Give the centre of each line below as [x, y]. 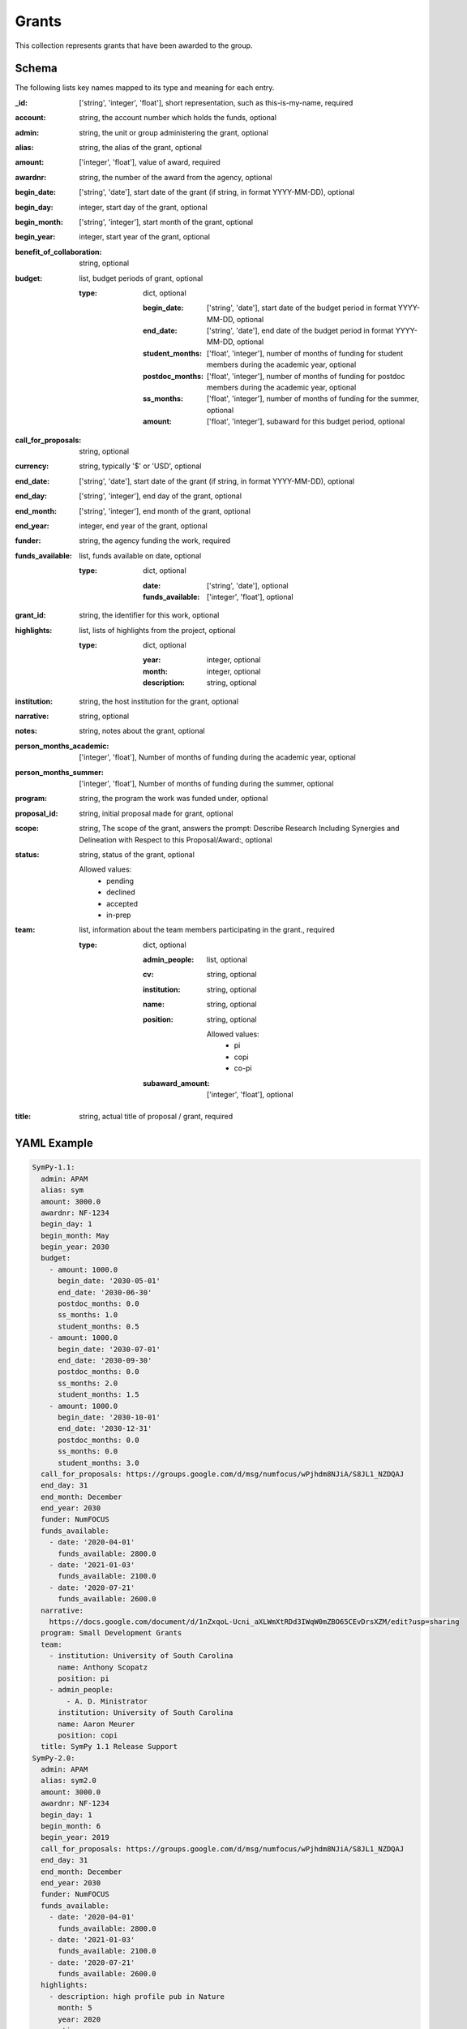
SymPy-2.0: [54, 1758]
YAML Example [54, 1143]
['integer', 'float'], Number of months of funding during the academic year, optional [217, 757]
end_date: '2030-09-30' [105, 1361]
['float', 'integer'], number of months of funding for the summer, [313, 398]
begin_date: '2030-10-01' [109, 1417]
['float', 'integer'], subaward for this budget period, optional [306, 421]
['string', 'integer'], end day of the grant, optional [161, 496]
